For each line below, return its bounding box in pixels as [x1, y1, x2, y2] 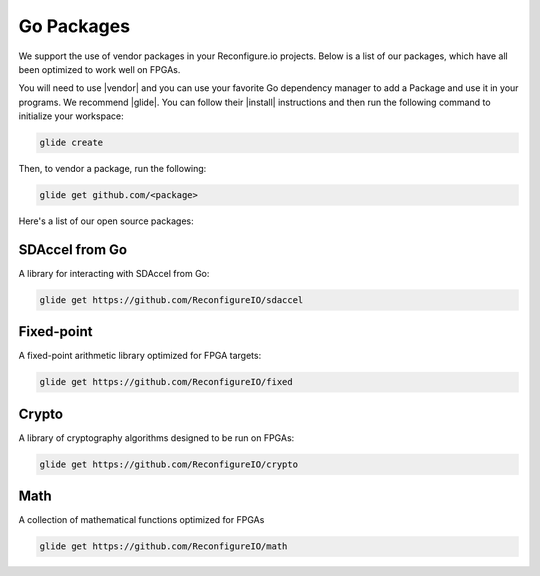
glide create [39, 137, 104, 149]
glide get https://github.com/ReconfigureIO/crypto [39, 458, 299, 470]
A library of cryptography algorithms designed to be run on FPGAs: [18, 431, 295, 444]
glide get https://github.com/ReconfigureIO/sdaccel [39, 294, 304, 305]
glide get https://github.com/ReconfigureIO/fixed [39, 376, 294, 388]
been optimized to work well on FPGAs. [18, 63, 181, 75]
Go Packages [18, 15, 130, 37]
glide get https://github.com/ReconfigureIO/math [39, 541, 288, 552]
